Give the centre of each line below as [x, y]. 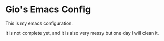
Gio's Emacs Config [48, 9]
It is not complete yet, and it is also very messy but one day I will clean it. [82, 33]
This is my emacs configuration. [39, 23]
